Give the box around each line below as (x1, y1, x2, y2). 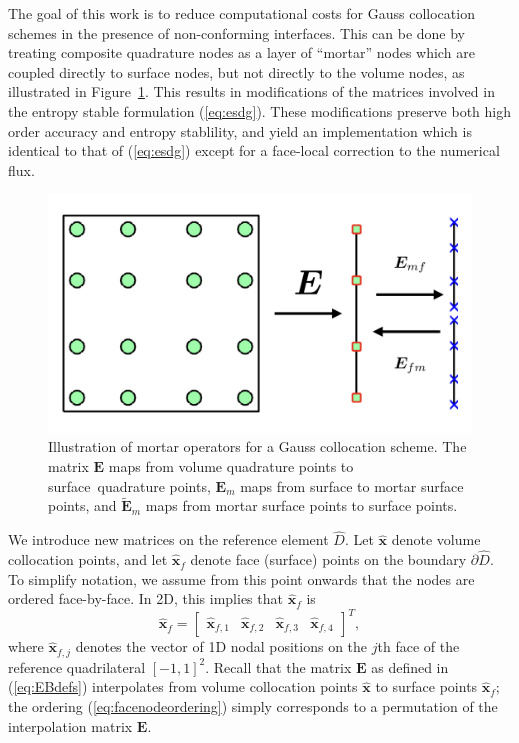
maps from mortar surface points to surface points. (145, 495, 458, 516)
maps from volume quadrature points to (108, 456, 354, 477)
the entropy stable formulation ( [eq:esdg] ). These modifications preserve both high (8, 100, 512, 121)
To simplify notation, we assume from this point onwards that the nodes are (8, 568, 475, 589)
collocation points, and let (8, 549, 168, 570)
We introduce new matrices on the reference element (8, 529, 329, 550)
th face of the (377, 636, 460, 657)
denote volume (391, 529, 481, 550)
